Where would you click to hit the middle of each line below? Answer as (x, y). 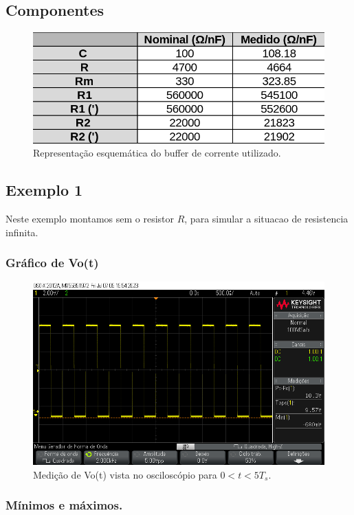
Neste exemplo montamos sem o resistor (90, 219)
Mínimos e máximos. (64, 505)
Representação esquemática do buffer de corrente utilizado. (157, 153)
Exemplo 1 (44, 190)
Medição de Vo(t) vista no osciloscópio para (125, 474)
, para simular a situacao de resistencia (266, 219)
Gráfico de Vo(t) (52, 263)
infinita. (22, 232)
